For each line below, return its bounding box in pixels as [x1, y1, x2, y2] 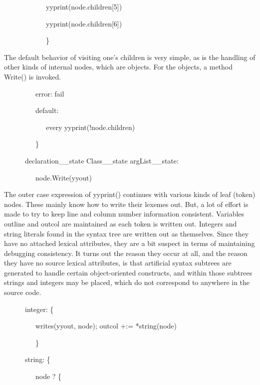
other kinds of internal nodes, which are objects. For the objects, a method [4, 61, 233, 72]
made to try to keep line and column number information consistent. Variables [4, 208, 245, 219]
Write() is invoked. [4, 71, 61, 81]
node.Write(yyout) [35, 172, 92, 182]
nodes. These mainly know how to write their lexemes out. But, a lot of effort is [4, 198, 249, 209]
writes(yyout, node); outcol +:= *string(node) [35, 320, 177, 331]
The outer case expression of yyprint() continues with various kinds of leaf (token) [4, 189, 256, 199]
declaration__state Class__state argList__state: [24, 155, 179, 165]
